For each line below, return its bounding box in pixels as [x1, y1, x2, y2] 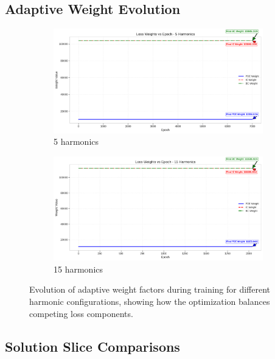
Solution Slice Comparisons [5, 336, 180, 355]
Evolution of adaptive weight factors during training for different [29, 283, 271, 296]
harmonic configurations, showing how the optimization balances [29, 295, 270, 307]
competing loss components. [29, 307, 133, 319]
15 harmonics [54, 262, 103, 275]
